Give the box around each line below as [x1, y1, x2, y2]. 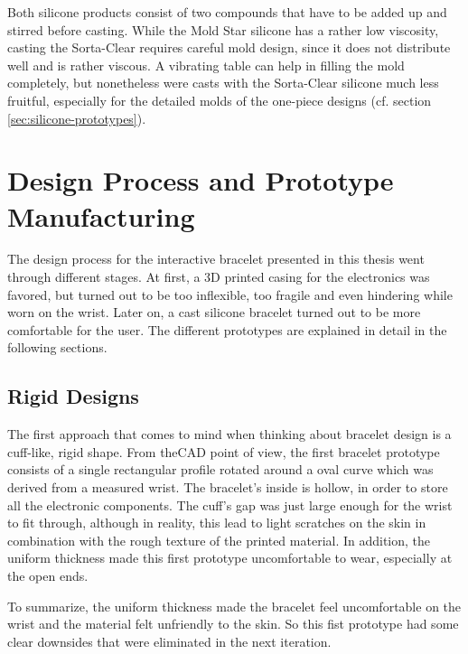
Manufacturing [7, 197, 195, 234]
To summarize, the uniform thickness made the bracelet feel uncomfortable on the [7, 596, 462, 615]
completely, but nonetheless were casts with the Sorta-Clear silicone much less [7, 73, 439, 92]
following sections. [7, 338, 108, 357]
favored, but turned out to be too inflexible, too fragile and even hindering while [7, 285, 453, 304]
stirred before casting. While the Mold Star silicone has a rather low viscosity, [7, 20, 439, 39]
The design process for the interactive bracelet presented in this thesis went [7, 249, 425, 268]
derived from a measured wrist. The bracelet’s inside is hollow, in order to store [7, 478, 448, 497]
